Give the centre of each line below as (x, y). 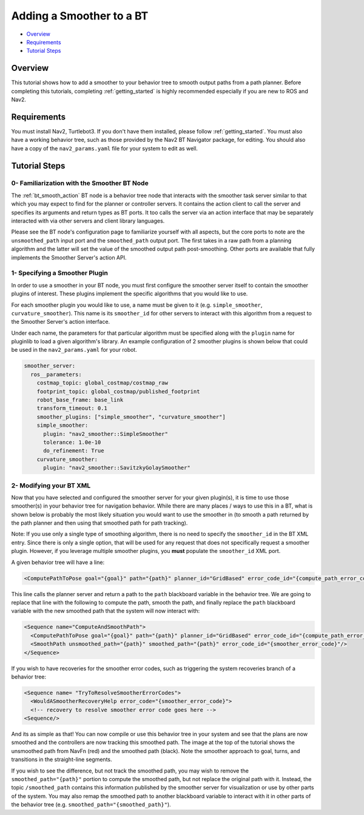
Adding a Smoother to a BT (80, 16)
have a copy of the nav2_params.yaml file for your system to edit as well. (105, 148)
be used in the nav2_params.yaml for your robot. (74, 350)
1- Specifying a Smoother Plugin (60, 273)
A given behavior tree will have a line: (58, 562)
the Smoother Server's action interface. (61, 322)
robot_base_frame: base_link (80, 400)
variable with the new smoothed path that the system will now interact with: (106, 611)
